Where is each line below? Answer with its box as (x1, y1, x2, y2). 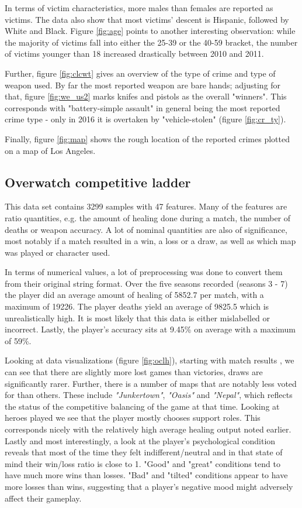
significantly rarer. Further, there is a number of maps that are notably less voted (5, 377, 297, 389)
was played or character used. (5, 246, 110, 258)
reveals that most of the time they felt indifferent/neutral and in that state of (5, 446, 283, 458)
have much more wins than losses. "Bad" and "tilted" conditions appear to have (5, 469, 288, 481)
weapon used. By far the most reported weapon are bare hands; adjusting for (5, 78, 281, 91)
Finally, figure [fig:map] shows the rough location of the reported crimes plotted (5, 132, 290, 145)
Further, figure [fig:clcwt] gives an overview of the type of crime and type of (5, 67, 276, 79)
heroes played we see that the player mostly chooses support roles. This (5, 411, 261, 424)
